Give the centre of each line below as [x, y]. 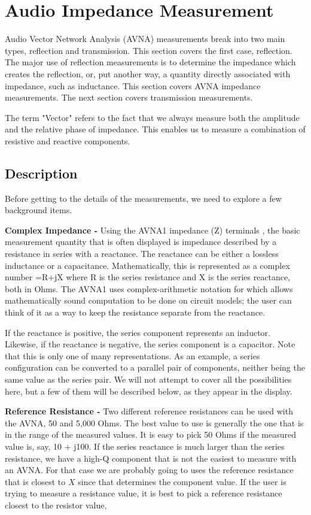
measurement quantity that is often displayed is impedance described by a [141, 242]
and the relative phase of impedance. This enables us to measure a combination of [155, 129]
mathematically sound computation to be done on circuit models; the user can [148, 300]
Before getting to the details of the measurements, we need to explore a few [143, 198]
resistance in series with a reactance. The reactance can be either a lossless [142, 254]
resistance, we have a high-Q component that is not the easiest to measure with [151, 458]
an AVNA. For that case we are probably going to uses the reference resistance [149, 470]
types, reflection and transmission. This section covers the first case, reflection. [149, 50]
